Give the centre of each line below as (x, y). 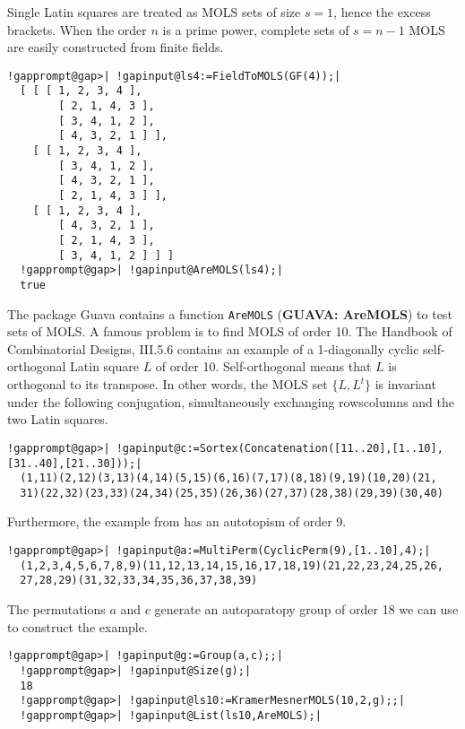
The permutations (56, 609)
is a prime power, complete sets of (256, 29)
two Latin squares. (58, 419)
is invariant (405, 384)
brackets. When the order (77, 29)
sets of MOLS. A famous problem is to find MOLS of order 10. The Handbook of (230, 331)
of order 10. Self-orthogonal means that (263, 366)
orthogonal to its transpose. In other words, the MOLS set (168, 384)
